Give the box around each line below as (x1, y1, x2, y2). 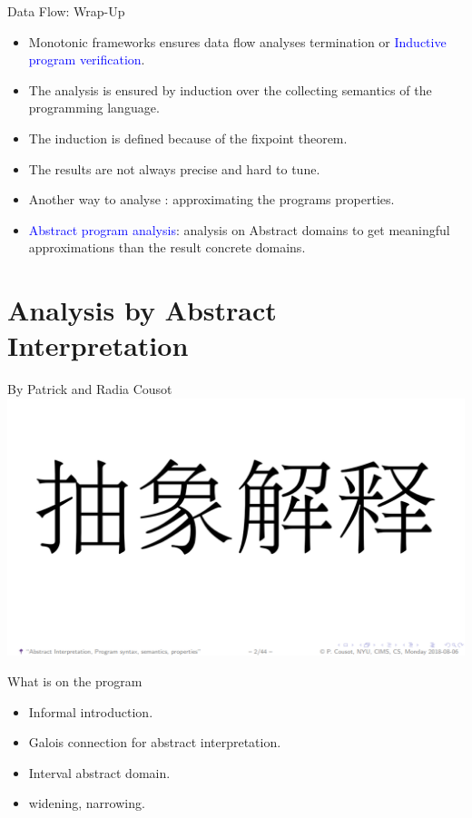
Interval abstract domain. (28, 763, 171, 782)
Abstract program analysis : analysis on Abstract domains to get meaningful (28, 220, 450, 239)
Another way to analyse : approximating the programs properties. (28, 190, 395, 209)
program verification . (28, 50, 145, 69)
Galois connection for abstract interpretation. (28, 733, 281, 752)
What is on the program (7, 671, 143, 690)
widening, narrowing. (28, 793, 145, 813)
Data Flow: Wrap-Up (7, 2, 125, 20)
